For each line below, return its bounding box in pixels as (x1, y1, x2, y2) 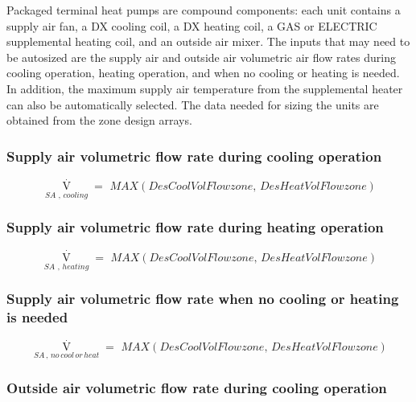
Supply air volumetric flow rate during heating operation (6, 217, 384, 237)
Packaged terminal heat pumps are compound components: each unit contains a (6, 2, 401, 18)
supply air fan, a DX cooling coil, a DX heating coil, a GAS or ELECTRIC (6, 17, 377, 34)
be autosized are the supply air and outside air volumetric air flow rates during (6, 48, 396, 65)
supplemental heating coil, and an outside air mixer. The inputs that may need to (6, 33, 410, 50)
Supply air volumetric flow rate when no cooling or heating (6, 288, 399, 308)
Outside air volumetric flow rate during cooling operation (6, 377, 387, 397)
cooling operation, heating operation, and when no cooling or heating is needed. (6, 64, 400, 81)
